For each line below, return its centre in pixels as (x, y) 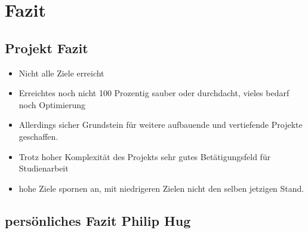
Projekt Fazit (47, 47)
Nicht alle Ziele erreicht (61, 73)
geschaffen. (38, 136)
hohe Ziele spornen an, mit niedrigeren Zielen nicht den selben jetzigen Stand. (161, 188)
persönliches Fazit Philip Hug (98, 220)
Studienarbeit (44, 168)
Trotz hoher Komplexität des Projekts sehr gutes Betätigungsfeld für (145, 156)
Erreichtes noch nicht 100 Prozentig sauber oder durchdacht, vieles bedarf (154, 93)
